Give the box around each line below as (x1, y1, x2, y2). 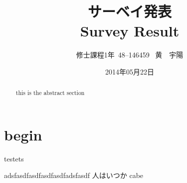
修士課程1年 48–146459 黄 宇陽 (76, 49, 184, 60)
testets (4, 153, 24, 163)
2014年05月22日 (105, 66, 154, 76)
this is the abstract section (15, 88, 85, 97)
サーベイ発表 (87, 1, 172, 21)
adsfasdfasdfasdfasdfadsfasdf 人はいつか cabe (4, 170, 144, 180)
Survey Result (80, 20, 180, 41)
